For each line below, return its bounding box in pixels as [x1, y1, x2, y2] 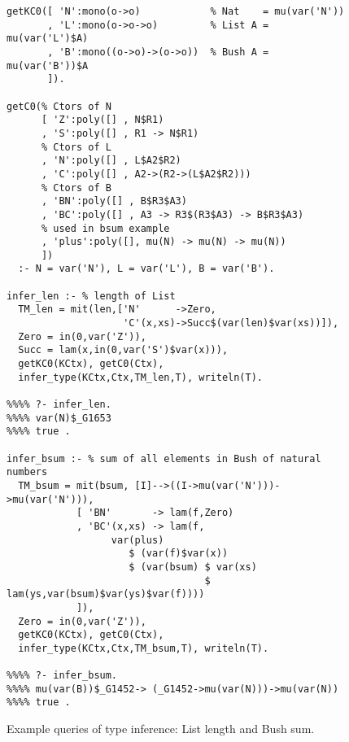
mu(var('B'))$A [7, 59, 89, 72]
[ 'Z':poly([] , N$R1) [41, 114, 164, 126]
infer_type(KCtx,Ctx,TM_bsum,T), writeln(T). [18, 642, 269, 654]
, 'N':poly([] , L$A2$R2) [41, 155, 181, 167]
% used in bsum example [41, 222, 170, 234]
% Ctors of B [41, 181, 111, 194]
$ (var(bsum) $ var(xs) [129, 561, 257, 573]
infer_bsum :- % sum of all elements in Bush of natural [7, 452, 321, 465]
